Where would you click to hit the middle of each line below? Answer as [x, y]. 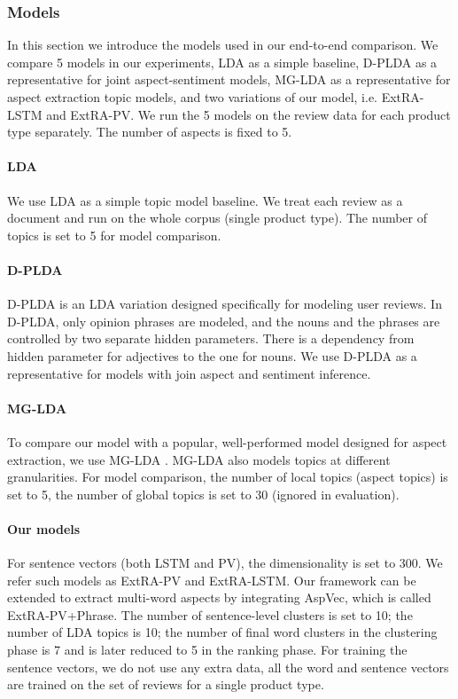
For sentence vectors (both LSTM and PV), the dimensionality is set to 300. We [225, 563]
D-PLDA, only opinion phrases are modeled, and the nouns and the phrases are [224, 321]
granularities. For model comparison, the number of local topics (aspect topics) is [228, 477]
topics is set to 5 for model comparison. [114, 235]
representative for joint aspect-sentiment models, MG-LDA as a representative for [229, 79]
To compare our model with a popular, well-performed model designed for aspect [227, 441]
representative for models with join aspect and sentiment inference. [189, 373]
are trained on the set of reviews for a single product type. [166, 684]
